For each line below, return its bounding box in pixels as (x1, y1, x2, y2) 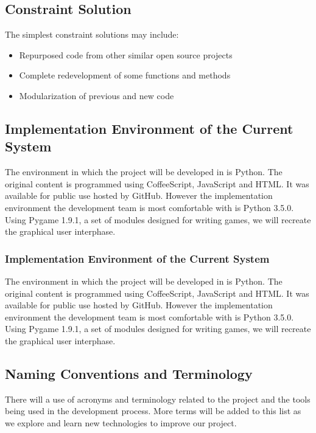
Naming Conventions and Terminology (5, 364, 253, 383)
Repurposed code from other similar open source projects (19, 48, 233, 61)
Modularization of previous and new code (19, 89, 174, 102)
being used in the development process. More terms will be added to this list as (5, 404, 301, 417)
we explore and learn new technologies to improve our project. (5, 416, 237, 429)
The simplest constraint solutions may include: (5, 28, 179, 41)
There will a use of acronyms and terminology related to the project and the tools (5, 392, 311, 405)
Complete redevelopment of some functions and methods (19, 69, 231, 81)
